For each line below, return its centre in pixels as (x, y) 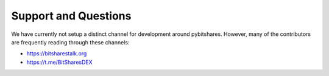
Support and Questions (71, 16)
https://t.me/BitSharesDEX (59, 62)
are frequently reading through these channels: (71, 42)
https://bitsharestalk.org (57, 54)
